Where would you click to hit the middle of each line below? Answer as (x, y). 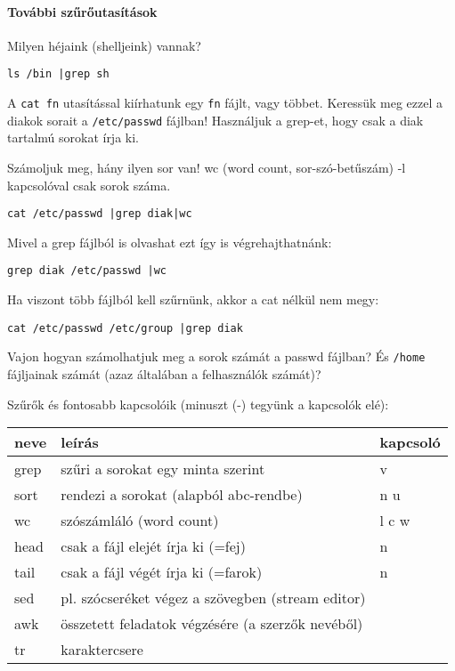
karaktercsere (102, 650)
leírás (80, 442)
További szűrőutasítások (82, 11)
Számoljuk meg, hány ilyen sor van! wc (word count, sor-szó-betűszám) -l (207, 167)
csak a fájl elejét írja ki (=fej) (153, 546)
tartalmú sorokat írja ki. (73, 137)
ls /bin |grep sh (58, 74)
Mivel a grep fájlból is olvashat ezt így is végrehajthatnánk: (170, 242)
